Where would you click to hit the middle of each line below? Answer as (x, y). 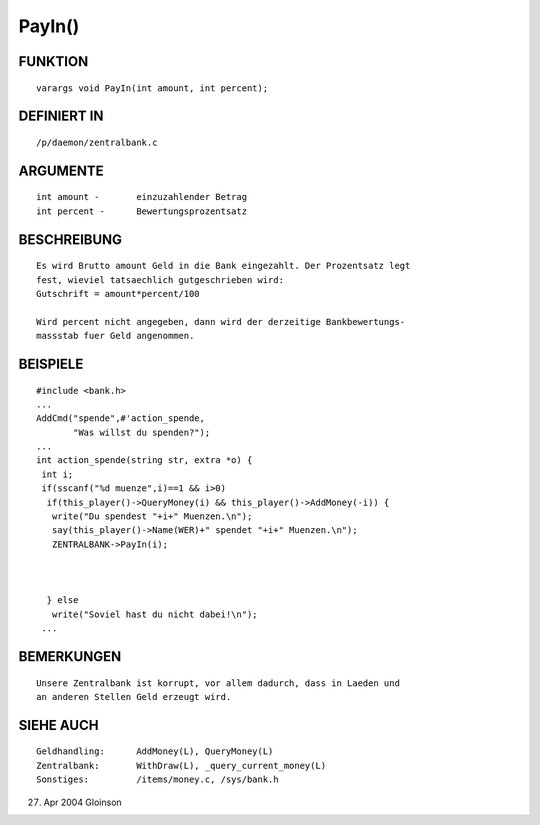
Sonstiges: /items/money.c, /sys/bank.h (157, 779)
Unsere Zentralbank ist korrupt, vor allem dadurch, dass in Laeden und (218, 683)
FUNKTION (53, 61)
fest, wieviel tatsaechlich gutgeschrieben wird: (160, 279)
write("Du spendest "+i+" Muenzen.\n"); (152, 516)
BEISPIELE (51, 363)
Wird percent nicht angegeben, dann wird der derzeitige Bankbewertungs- (221, 321)
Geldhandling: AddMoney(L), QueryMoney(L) (155, 751)
